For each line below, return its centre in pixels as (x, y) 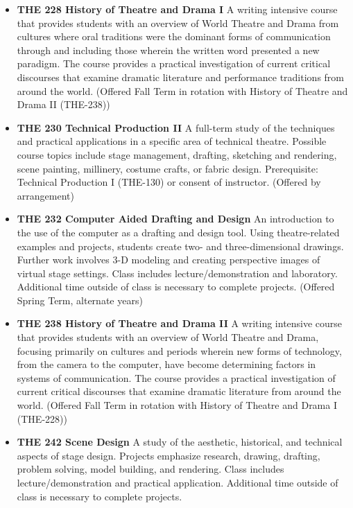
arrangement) (45, 195)
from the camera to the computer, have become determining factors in (166, 364)
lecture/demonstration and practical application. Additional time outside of (178, 482)
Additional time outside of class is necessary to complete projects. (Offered (176, 287)
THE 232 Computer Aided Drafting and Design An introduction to (175, 219)
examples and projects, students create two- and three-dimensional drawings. (180, 246)
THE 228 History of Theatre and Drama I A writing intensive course (177, 9)
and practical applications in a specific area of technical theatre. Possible (172, 141)
